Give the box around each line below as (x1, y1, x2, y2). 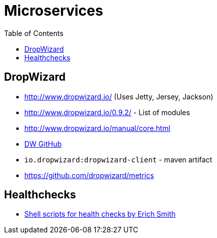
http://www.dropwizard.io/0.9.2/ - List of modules (24, 108, 190, 117)
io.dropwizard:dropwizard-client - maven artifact (24, 155, 212, 164)
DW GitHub (24, 139, 62, 148)
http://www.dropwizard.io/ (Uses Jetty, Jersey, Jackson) (24, 92, 213, 101)
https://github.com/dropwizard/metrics (24, 171, 154, 180)
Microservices (4, 2, 103, 19)
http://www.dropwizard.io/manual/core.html (24, 123, 170, 132)
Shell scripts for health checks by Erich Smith (24, 210, 176, 219)
